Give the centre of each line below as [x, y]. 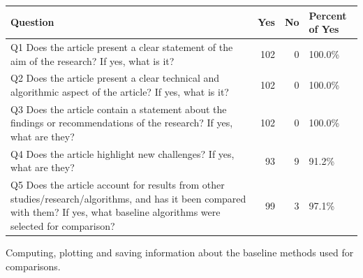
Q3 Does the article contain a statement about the [119, 109]
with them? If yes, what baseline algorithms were [116, 212]
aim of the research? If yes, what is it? [92, 60]
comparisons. [33, 266]
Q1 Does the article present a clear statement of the [122, 46]
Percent [328, 15]
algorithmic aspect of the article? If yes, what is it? [120, 91]
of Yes [324, 29]
